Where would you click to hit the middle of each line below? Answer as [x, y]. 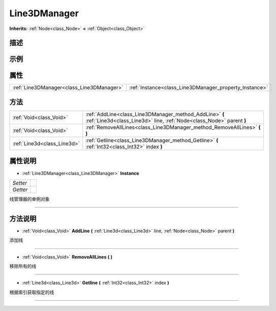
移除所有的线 [23, 266]
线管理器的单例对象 [29, 199]
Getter [20, 189]
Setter [20, 183]
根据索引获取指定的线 [32, 292]
